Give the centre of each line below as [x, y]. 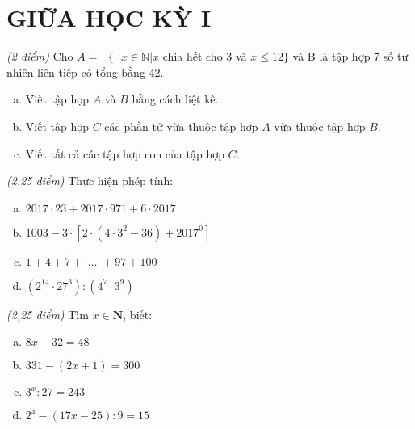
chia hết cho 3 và [205, 56]
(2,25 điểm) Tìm [48, 314]
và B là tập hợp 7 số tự [350, 56]
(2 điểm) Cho [40, 56]
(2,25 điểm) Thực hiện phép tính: [90, 181]
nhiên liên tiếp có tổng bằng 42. [85, 71]
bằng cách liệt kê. [175, 99]
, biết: [138, 314]
